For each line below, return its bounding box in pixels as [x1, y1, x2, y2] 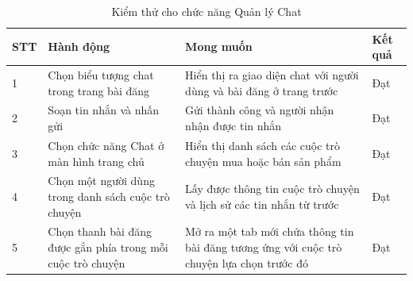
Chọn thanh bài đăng [48, 223, 152, 240]
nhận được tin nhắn [185, 117, 282, 134]
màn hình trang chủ [48, 152, 145, 169]
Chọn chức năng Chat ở [48, 137, 164, 153]
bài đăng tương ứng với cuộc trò [185, 238, 342, 255]
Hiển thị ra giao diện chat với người [185, 67, 359, 83]
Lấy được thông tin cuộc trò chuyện [185, 180, 360, 197]
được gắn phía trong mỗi [48, 238, 168, 255]
